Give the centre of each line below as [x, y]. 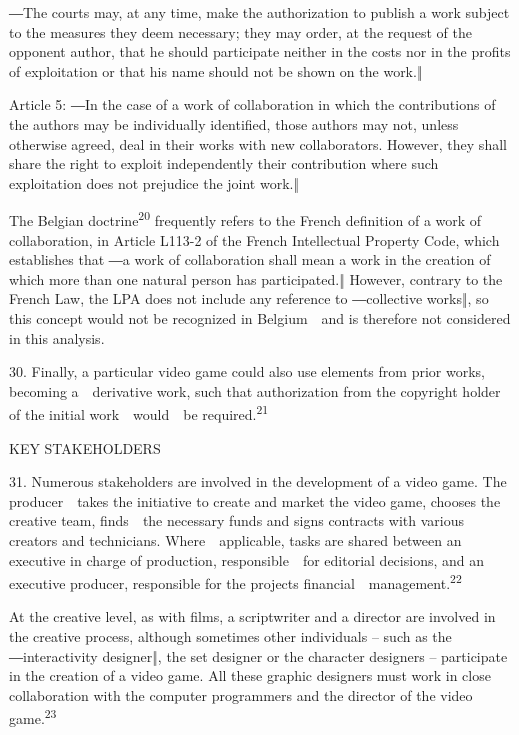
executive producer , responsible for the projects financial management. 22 [235, 581]
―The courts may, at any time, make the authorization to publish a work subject [259, 12]
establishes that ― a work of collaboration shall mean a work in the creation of [250, 259]
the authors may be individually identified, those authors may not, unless [234, 123]
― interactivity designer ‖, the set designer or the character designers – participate [258, 655]
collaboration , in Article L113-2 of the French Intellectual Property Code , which [254, 239]
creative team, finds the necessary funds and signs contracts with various [236, 520]
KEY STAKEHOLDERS [85, 447]
